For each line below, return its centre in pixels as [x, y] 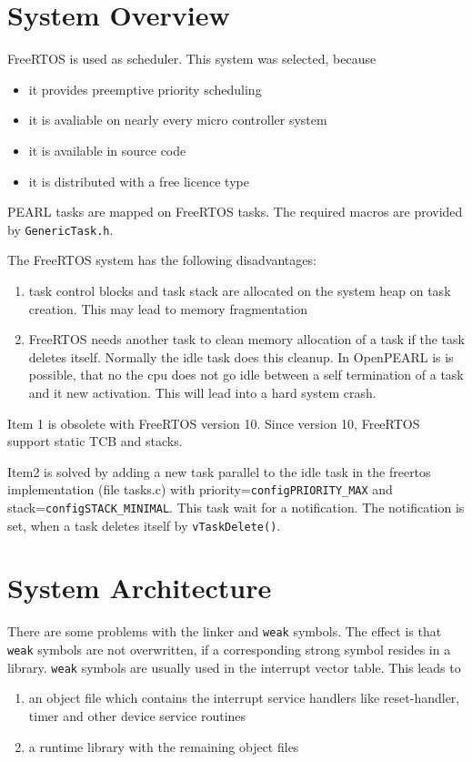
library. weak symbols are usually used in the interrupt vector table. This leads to [234, 667]
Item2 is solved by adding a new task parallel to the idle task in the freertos [219, 471]
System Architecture [140, 588]
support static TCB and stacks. [95, 441]
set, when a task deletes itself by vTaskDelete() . [144, 525]
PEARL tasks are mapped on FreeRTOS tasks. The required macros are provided [235, 212]
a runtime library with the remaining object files [164, 746]
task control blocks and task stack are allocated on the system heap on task [240, 290]
